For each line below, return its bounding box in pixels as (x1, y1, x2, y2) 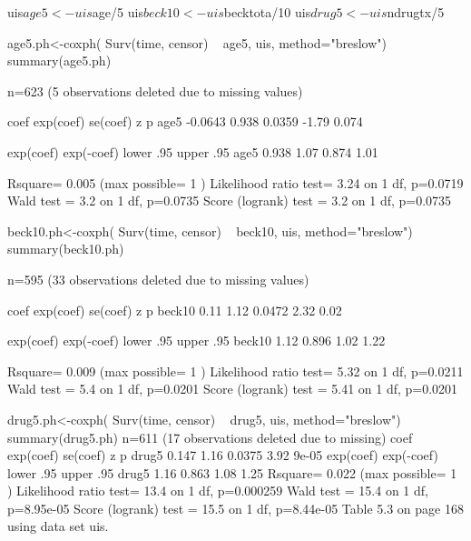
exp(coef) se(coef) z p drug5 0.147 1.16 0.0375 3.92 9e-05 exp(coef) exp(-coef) (7, 446, 438, 465)
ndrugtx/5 (387, 3, 445, 21)
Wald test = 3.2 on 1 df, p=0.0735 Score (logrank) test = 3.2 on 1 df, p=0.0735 (7, 191, 452, 210)
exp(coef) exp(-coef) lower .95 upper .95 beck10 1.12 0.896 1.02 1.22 (7, 331, 386, 350)
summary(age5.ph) (7, 51, 112, 70)
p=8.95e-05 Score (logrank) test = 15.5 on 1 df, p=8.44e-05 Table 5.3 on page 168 (7, 498, 464, 517)
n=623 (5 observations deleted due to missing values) (7, 81, 303, 100)
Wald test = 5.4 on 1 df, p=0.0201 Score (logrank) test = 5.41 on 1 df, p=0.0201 (7, 379, 458, 398)
